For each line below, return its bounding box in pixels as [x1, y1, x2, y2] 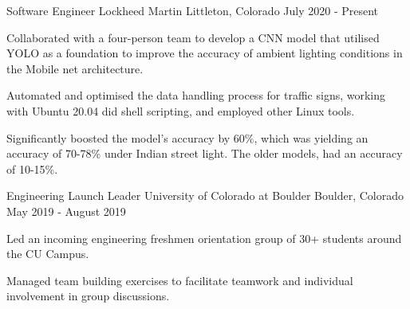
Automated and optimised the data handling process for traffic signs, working [6, 87, 386, 104]
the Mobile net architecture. [6, 60, 144, 76]
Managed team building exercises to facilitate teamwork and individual [6, 272, 353, 288]
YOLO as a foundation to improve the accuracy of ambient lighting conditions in [6, 45, 403, 61]
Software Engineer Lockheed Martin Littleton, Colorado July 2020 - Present [6, 2, 379, 18]
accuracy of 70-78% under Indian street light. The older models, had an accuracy [6, 145, 403, 162]
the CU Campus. [6, 245, 89, 262]
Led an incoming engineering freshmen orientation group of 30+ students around [6, 229, 402, 246]
